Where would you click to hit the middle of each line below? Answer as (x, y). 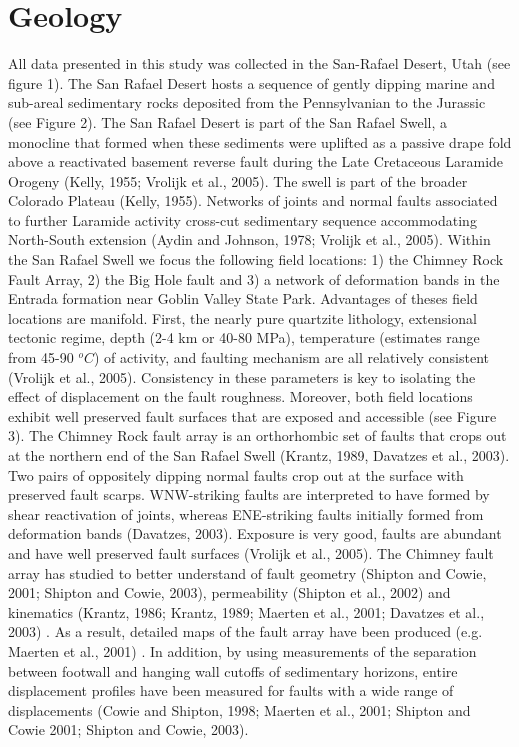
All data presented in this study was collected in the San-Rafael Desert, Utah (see (259, 63)
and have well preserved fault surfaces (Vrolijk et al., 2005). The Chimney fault (251, 552)
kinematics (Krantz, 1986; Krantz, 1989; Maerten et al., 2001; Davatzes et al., (246, 611)
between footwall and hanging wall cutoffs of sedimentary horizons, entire (233, 670)
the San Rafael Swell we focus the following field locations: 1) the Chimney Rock (256, 259)
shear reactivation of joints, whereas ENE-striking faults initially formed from (246, 513)
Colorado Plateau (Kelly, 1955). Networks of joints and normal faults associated (253, 200)
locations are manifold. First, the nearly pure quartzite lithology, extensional (242, 317)
